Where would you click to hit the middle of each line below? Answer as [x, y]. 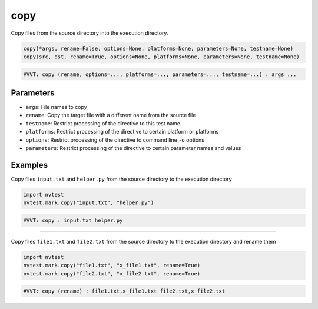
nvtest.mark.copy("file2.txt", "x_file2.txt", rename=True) [112, 273]
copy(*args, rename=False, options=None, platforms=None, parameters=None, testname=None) [158, 48]
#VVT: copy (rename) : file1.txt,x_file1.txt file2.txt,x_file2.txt [124, 291]
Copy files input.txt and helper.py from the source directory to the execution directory [121, 179]
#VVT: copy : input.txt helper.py [73, 220]
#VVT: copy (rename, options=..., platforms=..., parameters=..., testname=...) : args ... [160, 74]
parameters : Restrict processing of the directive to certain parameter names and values [133, 148]
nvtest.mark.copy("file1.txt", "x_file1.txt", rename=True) [112, 265]
